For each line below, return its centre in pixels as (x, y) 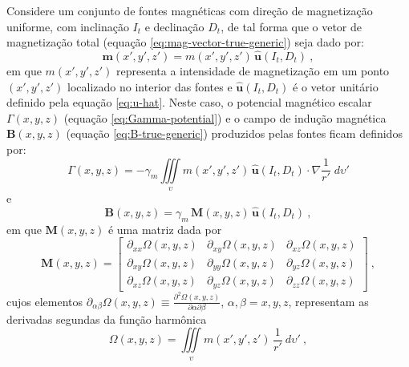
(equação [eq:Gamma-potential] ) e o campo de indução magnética (225, 117)
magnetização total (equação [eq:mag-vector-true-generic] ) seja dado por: (185, 42)
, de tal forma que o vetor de (292, 26)
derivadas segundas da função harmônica (107, 319)
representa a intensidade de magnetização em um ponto (253, 71)
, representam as (328, 301)
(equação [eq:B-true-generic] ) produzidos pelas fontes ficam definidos (234, 133)
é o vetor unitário (336, 86)
